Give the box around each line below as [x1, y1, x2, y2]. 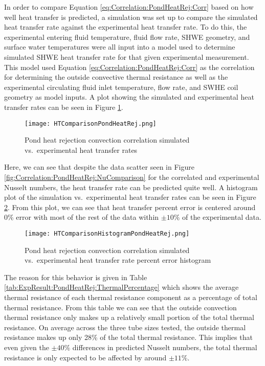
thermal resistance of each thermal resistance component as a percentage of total [4, 291, 257, 302]
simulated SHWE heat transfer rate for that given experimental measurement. [4, 51, 249, 62]
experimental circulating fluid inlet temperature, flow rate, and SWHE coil [4, 81, 238, 92]
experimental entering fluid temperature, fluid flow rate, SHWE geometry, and [4, 31, 250, 42]
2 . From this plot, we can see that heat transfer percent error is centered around [4, 201, 256, 212]
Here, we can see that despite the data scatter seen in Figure [4, 162, 194, 172]
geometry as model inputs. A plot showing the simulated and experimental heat [4, 91, 254, 102]
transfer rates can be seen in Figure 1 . [4, 101, 123, 112]
